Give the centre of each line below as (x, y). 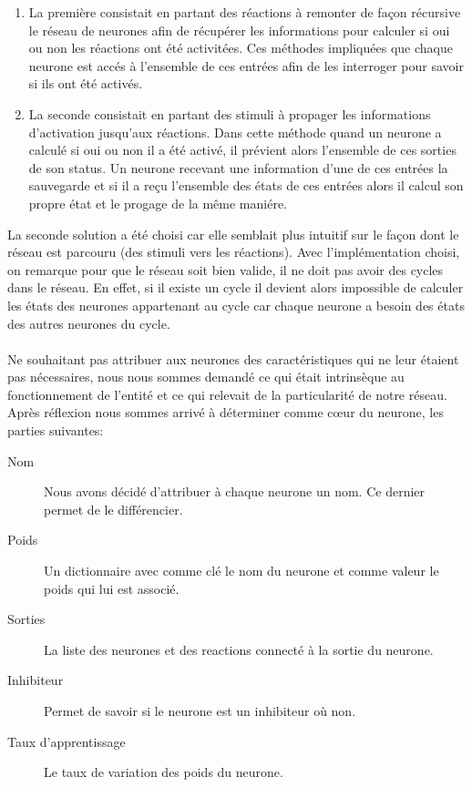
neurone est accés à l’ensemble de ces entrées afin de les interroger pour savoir (246, 65)
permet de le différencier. (113, 509)
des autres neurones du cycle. (89, 323)
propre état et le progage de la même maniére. (158, 203)
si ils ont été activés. (86, 83)
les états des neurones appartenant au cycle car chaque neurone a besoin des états (236, 305)
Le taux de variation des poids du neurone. (164, 772)
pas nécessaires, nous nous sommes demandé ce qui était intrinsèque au (206, 377)
